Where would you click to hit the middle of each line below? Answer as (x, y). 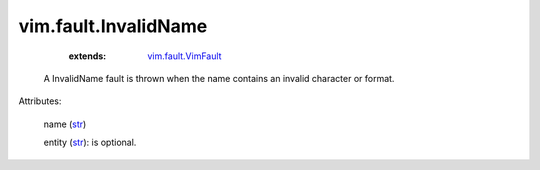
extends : (87, 56)
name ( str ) (65, 124)
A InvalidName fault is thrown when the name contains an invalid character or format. (219, 78)
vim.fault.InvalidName (113, 26)
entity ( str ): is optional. (90, 142)
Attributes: (40, 101)
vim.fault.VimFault (184, 56)
